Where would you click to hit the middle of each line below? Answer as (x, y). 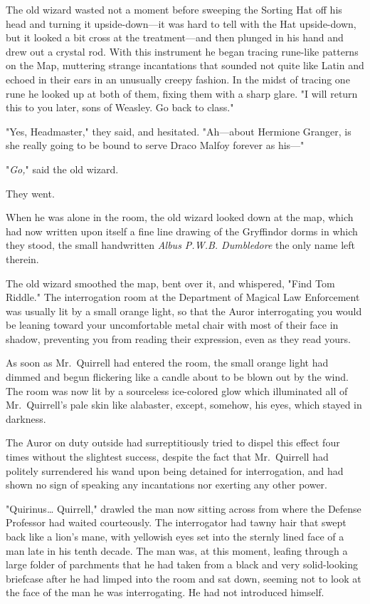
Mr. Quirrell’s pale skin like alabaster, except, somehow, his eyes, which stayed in (184, 405)
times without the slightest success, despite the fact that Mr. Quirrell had (167, 457)
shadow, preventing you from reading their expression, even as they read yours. (178, 338)
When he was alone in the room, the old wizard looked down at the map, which (180, 217)
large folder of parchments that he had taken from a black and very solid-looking (182, 564)
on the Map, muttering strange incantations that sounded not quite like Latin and (185, 65)
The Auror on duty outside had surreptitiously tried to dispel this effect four (173, 442)
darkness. (26, 418)
